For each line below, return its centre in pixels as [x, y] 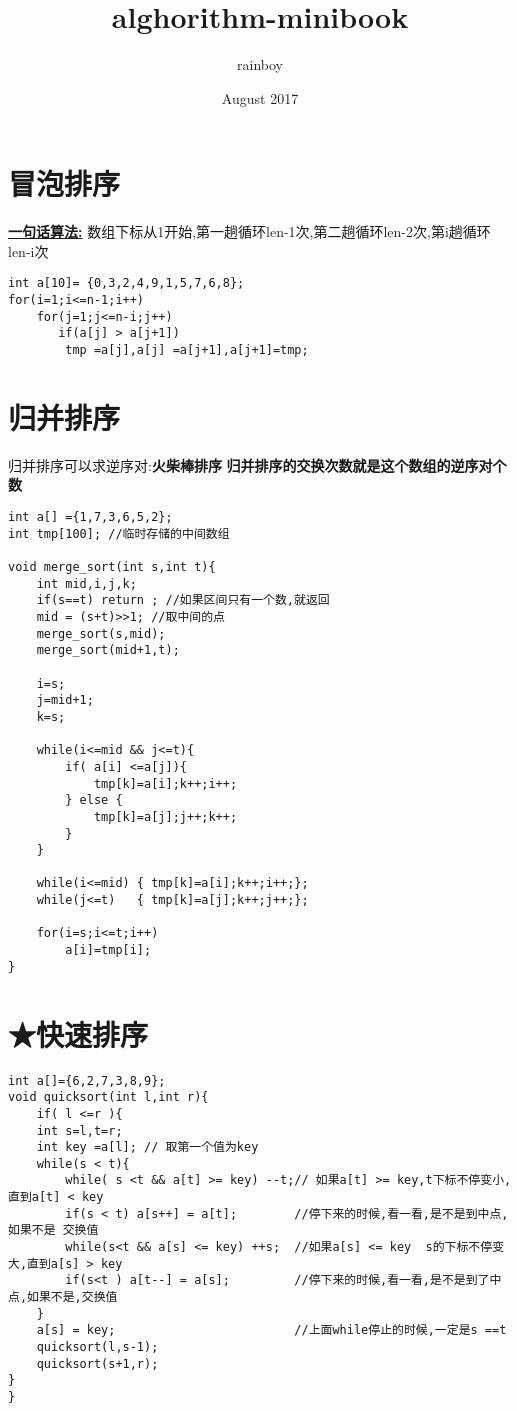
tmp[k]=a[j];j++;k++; [165, 816]
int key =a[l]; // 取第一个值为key [147, 1147]
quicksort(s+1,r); [97, 1363]
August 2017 [260, 97]
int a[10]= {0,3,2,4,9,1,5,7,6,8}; [126, 283]
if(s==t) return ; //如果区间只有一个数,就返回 [183, 600]
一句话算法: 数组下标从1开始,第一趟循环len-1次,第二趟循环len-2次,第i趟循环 [249, 231]
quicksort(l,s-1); [97, 1347]
